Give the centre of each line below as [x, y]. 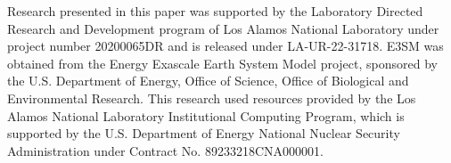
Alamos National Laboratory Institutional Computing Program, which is [206, 115]
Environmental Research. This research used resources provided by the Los [212, 98]
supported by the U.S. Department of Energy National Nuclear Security [204, 133]
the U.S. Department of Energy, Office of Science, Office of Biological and [208, 81]
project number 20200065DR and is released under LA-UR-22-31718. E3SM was [225, 46]
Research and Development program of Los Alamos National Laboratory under [223, 28]
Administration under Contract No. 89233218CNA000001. [165, 150]
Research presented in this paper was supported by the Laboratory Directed [215, 11]
